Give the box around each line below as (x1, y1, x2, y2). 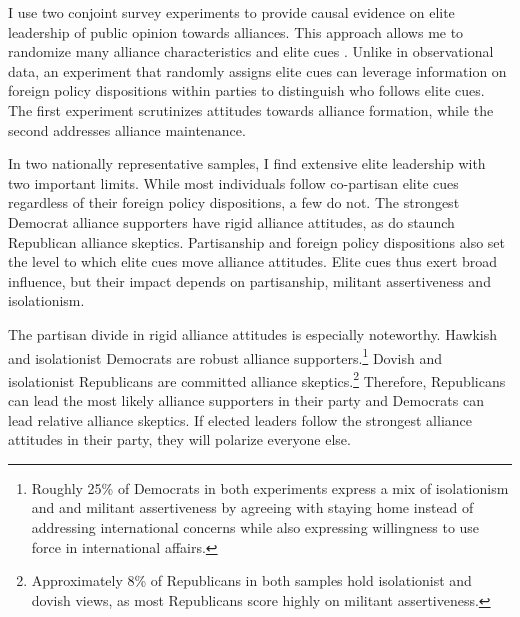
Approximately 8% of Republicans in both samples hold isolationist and (31, 570, 472, 591)
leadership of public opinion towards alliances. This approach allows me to (8, 21, 464, 42)
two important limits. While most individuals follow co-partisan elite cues (8, 172, 459, 193)
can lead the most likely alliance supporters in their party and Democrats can (8, 390, 484, 410)
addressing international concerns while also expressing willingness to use (31, 516, 480, 537)
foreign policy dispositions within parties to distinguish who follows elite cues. (8, 80, 485, 101)
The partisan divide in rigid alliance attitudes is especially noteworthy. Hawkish (8, 323, 497, 344)
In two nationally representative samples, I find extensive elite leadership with (8, 153, 486, 174)
